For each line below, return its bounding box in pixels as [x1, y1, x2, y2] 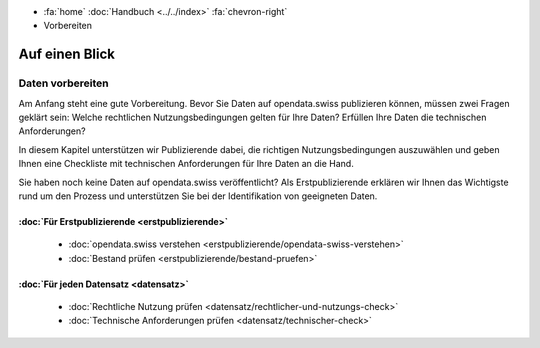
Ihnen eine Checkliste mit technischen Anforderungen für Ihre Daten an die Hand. [18, 158, 354, 170]
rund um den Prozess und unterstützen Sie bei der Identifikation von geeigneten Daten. [18, 190, 378, 202]
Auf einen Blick [18, 46, 115, 63]
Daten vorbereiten [18, 76, 109, 90]
